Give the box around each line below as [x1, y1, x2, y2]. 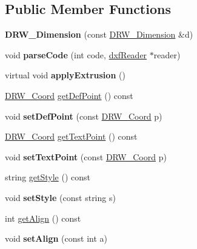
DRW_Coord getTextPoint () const [5, 130, 138, 143]
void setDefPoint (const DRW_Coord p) [5, 109, 162, 122]
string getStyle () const [5, 171, 90, 183]
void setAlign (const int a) [5, 232, 108, 245]
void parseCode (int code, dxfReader [5, 48, 147, 61]
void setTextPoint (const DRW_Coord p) [5, 150, 167, 163]
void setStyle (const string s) [5, 191, 116, 203]
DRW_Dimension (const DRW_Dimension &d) [5, 28, 193, 41]
